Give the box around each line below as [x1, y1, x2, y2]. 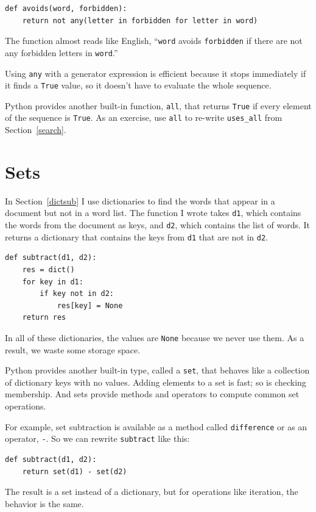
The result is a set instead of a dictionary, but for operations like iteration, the [5, 485, 298, 498]
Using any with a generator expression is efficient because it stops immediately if [5, 67, 306, 79]
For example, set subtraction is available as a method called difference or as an [5, 420, 307, 433]
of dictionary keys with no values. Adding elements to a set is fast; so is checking [5, 375, 306, 388]
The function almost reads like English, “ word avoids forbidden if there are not [5, 34, 303, 47]
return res [22, 313, 66, 322]
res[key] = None [57, 301, 123, 310]
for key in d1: [22, 277, 83, 286]
